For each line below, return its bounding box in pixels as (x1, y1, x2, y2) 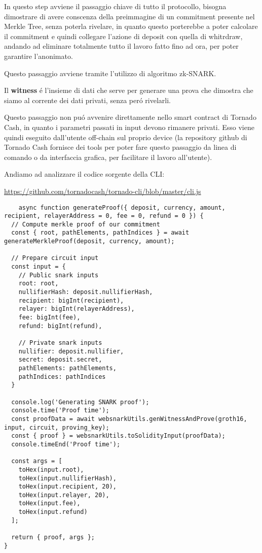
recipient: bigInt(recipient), (18, 297, 124, 304)
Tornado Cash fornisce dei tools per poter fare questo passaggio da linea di (4, 142, 237, 152)
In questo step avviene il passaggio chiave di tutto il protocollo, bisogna (4, 1, 227, 11)
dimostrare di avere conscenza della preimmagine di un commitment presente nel (4, 11, 255, 21)
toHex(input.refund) (18, 508, 88, 516)
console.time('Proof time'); (11, 407, 109, 414)
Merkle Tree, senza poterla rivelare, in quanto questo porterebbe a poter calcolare (4, 21, 258, 31)
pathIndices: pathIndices (18, 373, 106, 380)
